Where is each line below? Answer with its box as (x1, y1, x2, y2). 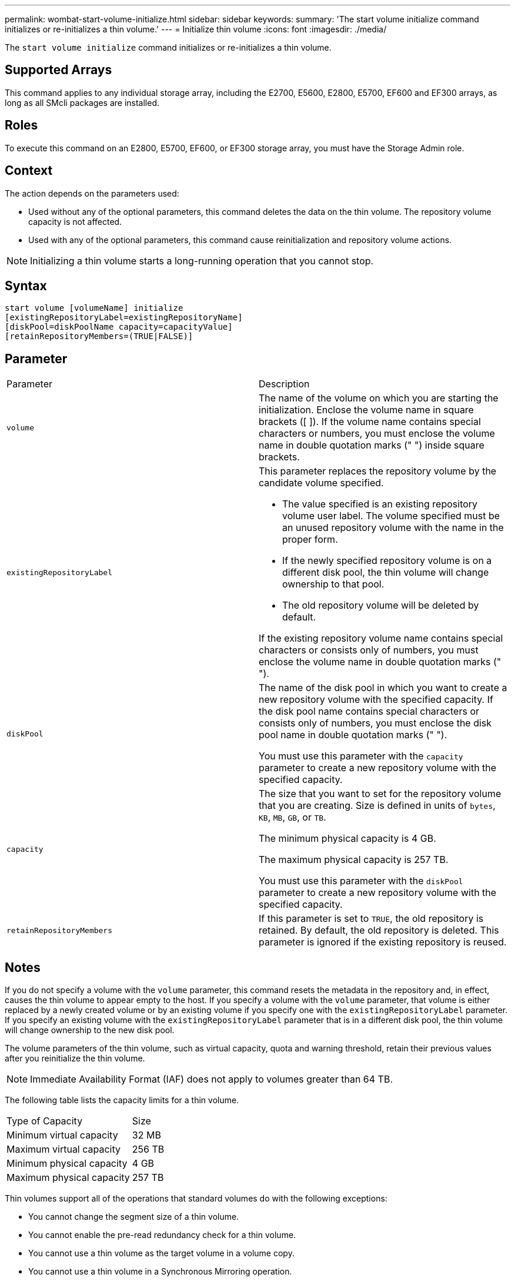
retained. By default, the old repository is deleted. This (259, 924, 499, 937)
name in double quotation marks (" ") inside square (259, 439, 484, 452)
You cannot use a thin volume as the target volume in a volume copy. (28, 1248, 295, 1259)
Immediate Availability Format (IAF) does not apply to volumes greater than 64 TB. (30, 1073, 393, 1086)
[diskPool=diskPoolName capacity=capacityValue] (5, 322, 233, 332)
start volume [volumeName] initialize (5, 303, 183, 313)
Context (5, 163, 53, 178)
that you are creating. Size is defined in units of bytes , (259, 799, 496, 812)
